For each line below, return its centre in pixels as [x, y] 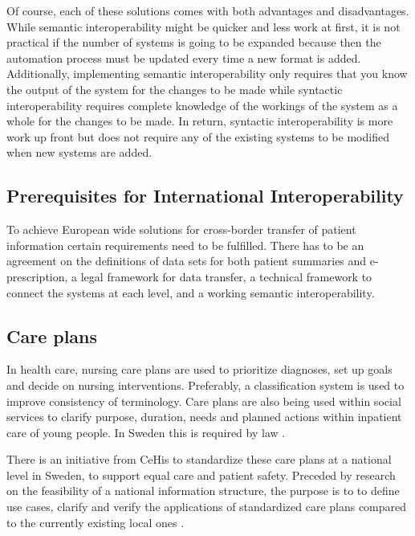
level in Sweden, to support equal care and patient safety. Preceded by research [201, 475]
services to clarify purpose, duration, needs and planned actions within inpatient [204, 417]
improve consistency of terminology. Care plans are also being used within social [204, 401]
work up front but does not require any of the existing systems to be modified [198, 136]
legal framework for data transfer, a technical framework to [226, 276]
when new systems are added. [79, 152]
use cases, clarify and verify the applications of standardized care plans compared [207, 507]
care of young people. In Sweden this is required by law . [146, 432]
